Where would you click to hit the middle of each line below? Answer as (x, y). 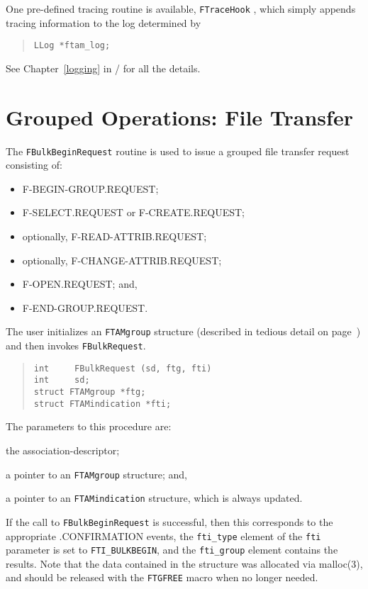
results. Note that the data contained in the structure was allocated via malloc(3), (184, 563)
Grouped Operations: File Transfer (179, 117)
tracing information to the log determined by (104, 22)
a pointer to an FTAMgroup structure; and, (96, 474)
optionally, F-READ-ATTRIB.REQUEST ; (115, 236)
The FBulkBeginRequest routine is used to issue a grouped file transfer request (178, 151)
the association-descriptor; (63, 450)
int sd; (62, 380)
